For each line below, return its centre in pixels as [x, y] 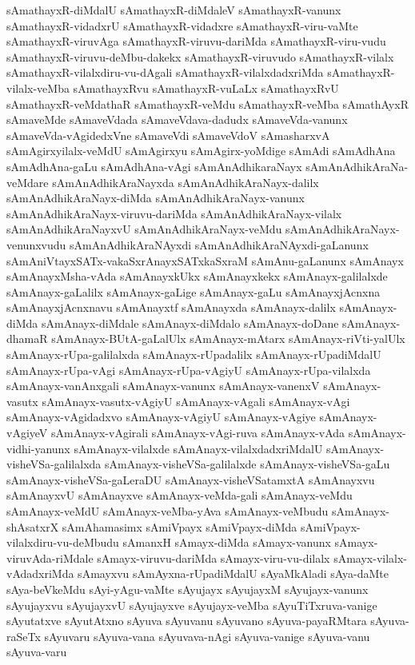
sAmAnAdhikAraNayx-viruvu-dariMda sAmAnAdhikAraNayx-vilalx [174, 213]
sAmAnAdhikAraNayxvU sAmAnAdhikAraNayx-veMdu [144, 229]
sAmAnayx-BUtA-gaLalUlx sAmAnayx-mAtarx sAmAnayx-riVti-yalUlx [228, 338]
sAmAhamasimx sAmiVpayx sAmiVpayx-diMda [180, 526]
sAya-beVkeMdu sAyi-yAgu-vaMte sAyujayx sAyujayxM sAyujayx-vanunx [188, 589]
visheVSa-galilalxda [54, 464]
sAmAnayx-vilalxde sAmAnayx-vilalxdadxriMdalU [198, 448]
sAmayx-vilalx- [371, 557]
